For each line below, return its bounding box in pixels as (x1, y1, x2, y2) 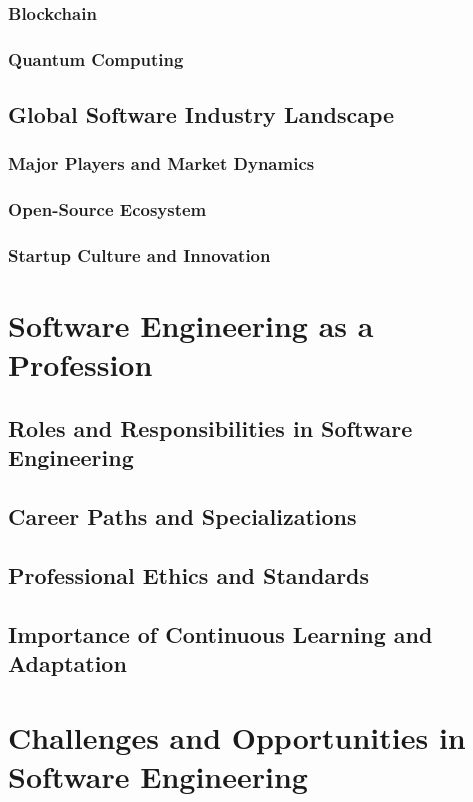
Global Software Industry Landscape (8, 99, 395, 130)
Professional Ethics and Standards (8, 559, 370, 590)
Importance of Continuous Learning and (8, 618, 433, 649)
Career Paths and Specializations (8, 501, 357, 532)
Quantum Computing (8, 46, 184, 71)
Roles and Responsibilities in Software (8, 412, 413, 443)
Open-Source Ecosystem (8, 197, 207, 222)
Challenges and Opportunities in (8, 716, 466, 757)
